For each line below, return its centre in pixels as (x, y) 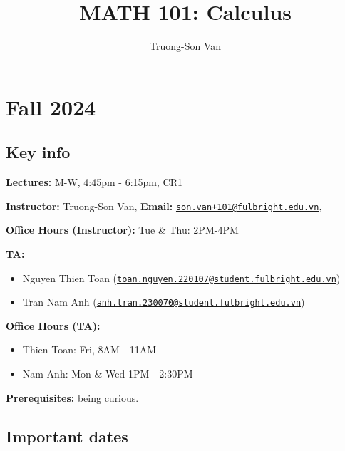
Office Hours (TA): (53, 325)
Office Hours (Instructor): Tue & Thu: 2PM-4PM (122, 230)
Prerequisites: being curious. (72, 397)
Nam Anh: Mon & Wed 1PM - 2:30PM (108, 374)
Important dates (67, 436)
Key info (38, 152)
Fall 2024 (51, 107)
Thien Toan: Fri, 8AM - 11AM (89, 349)
